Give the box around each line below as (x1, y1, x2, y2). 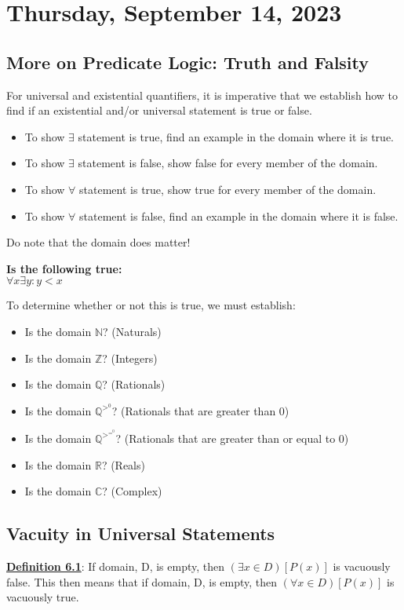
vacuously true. (6, 589, 79, 605)
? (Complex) (102, 483, 162, 499)
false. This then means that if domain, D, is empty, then (6, 573, 278, 590)
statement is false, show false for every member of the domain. (78, 155, 378, 171)
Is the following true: (6, 260, 122, 276)
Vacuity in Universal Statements (6, 521, 275, 546)
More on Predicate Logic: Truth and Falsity (6, 49, 369, 74)
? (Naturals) (103, 323, 162, 339)
